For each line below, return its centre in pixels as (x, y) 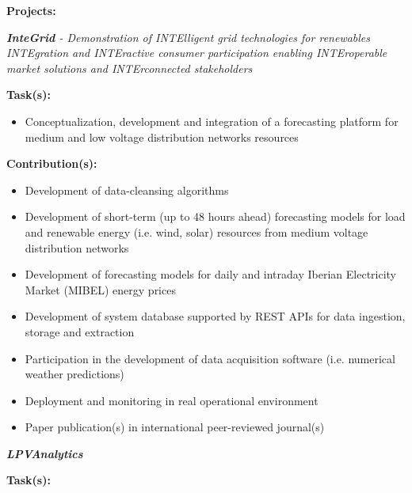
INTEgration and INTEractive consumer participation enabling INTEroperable (197, 53)
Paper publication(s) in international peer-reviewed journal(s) (175, 427)
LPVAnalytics (45, 453)
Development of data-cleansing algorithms (127, 190)
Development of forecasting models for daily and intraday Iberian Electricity (211, 274)
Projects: (31, 10)
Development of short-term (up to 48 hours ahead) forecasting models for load (215, 216)
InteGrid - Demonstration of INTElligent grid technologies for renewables (189, 37)
